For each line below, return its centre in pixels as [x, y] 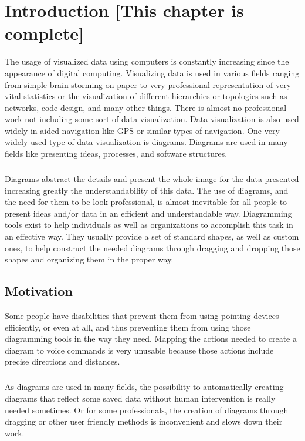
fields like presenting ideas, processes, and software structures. [116, 154]
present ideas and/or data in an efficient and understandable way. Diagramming [148, 213]
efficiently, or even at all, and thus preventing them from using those [128, 327]
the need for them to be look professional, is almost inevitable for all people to [146, 202]
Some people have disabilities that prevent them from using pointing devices [142, 315]
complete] [45, 33]
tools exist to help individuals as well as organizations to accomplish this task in [149, 225]
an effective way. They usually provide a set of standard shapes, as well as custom [152, 236]
